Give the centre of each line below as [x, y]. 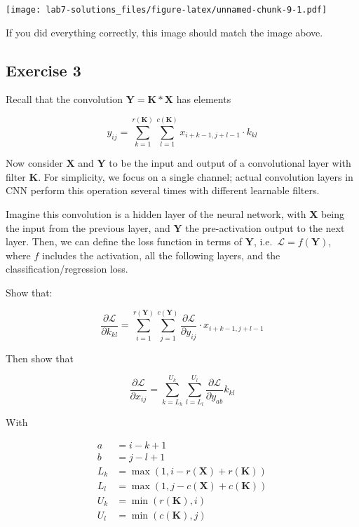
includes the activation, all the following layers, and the [161, 255]
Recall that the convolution [65, 99]
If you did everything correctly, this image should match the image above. [164, 32]
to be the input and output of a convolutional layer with [230, 163]
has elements [204, 99]
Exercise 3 [43, 70]
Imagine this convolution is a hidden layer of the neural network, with [156, 213]
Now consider [34, 163]
